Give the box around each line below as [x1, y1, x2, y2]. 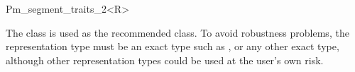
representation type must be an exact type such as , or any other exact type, [6, 39, 339, 54]
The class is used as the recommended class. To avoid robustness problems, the [6, 25, 349, 40]
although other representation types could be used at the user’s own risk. [6, 52, 324, 67]
